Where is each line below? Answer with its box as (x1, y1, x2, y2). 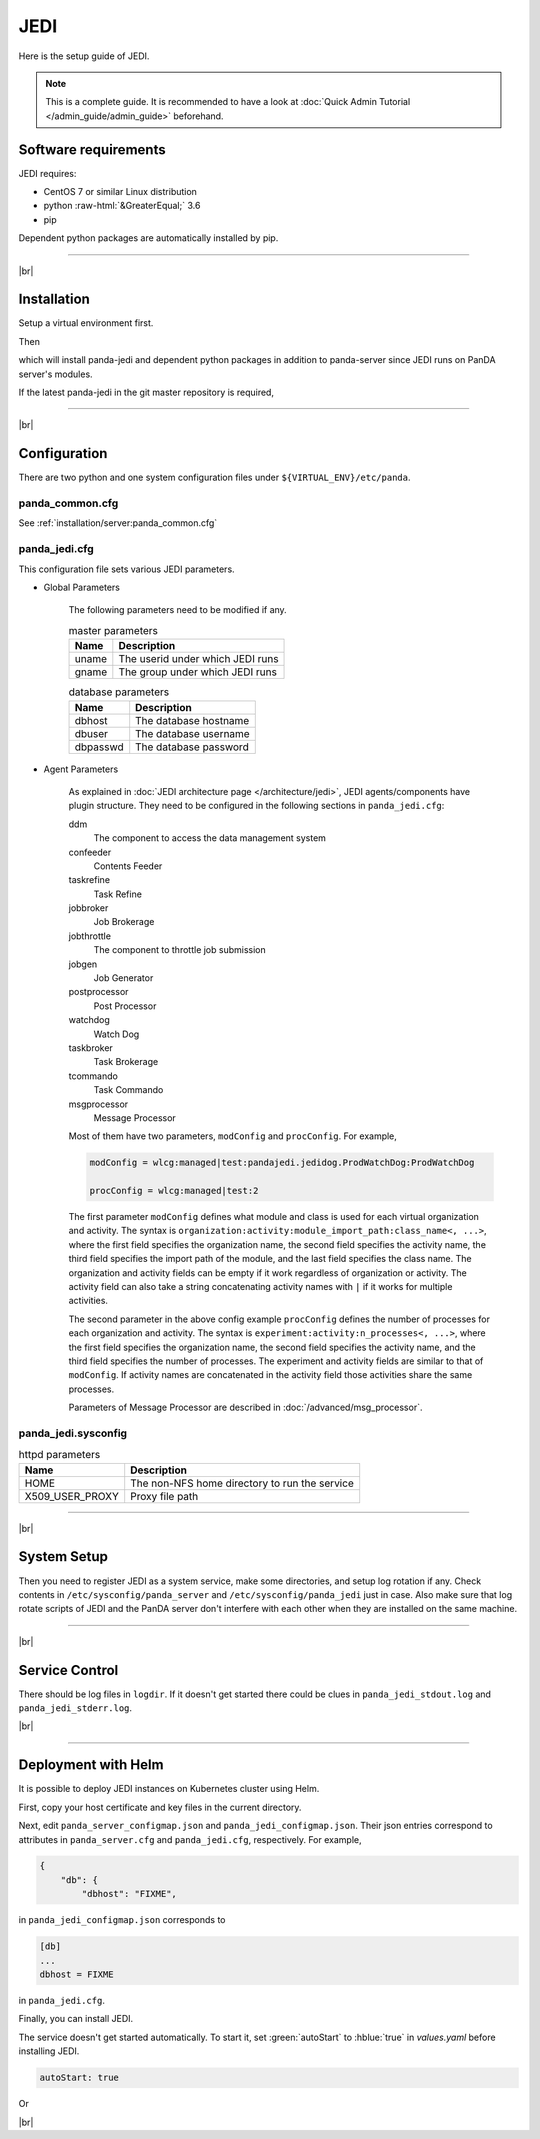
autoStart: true (39, 2072, 120, 2084)
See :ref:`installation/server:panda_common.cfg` (18, 517, 218, 529)
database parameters (68, 685, 170, 699)
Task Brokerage (93, 1056, 159, 1068)
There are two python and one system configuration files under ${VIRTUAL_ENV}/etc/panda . (18, 471, 411, 484)
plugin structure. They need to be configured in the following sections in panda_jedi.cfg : (68, 800, 445, 812)
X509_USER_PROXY (24, 1489, 119, 1503)
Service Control (18, 1661, 119, 1679)
